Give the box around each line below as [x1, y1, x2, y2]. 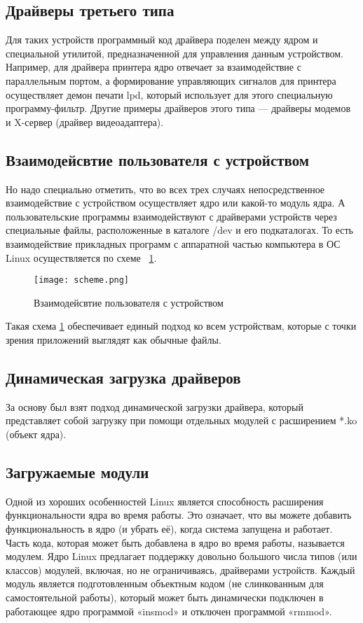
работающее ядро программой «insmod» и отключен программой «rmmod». [6, 603, 332, 618]
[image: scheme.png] [34, 275, 130, 286]
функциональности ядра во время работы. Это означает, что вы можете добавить [6, 507, 352, 522]
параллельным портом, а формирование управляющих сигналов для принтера [6, 73, 336, 87]
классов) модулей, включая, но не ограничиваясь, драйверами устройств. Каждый [6, 562, 355, 577]
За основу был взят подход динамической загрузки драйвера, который [6, 399, 303, 414]
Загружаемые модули [6, 461, 149, 482]
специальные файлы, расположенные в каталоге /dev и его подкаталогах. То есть [6, 223, 353, 237]
